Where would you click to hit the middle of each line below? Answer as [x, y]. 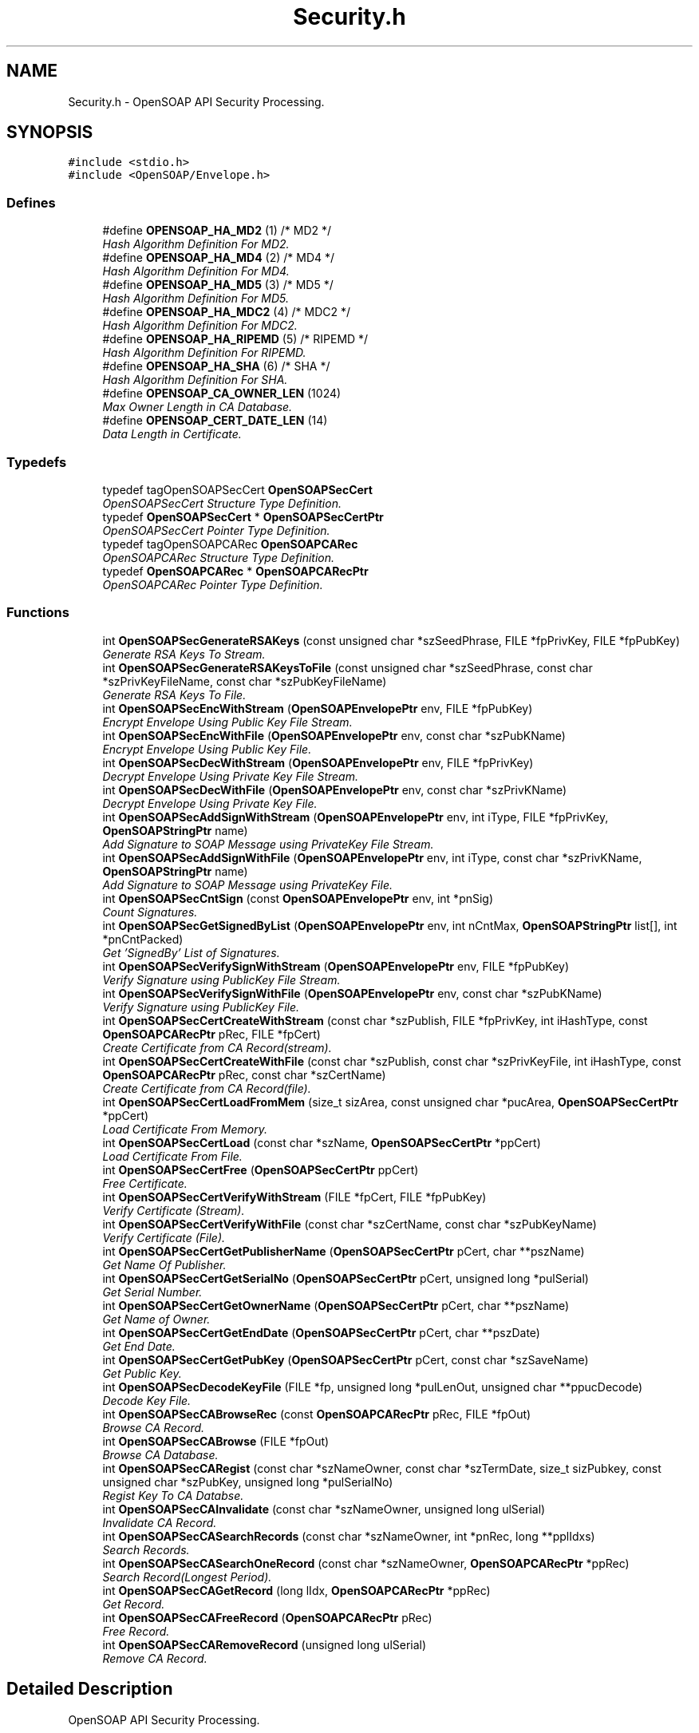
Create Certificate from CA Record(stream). [217, 1047]
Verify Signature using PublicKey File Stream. [221, 979]
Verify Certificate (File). [164, 1237]
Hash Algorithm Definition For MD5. [195, 299]
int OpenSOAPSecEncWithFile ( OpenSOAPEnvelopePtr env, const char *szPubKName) [334, 735]
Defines [31, 202]
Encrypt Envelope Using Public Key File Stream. [227, 722]
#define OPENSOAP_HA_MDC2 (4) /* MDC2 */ [227, 312]
